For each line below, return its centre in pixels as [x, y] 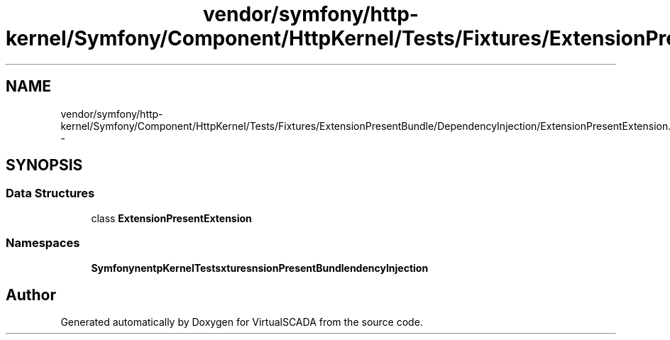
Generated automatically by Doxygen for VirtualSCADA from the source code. [242, 322]
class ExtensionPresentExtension [171, 218]
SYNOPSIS [44, 165]
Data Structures [50, 193]
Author [31, 295]
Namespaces [43, 243]
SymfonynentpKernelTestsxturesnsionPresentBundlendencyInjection [260, 268]
